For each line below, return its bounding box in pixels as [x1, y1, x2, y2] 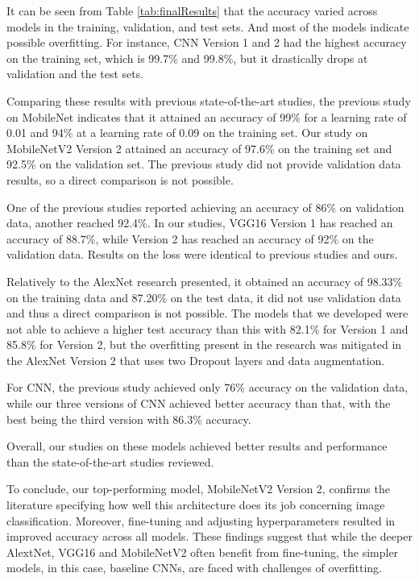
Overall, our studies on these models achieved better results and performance [6, 438, 388, 454]
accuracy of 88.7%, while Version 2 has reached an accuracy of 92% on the [6, 230, 374, 247]
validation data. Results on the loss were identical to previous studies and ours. [6, 246, 398, 263]
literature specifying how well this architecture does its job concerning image [6, 496, 385, 513]
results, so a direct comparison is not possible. [6, 171, 234, 188]
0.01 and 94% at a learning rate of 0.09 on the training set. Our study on [6, 124, 368, 141]
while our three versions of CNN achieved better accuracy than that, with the [6, 395, 391, 412]
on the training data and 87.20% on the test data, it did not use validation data [6, 288, 401, 305]
